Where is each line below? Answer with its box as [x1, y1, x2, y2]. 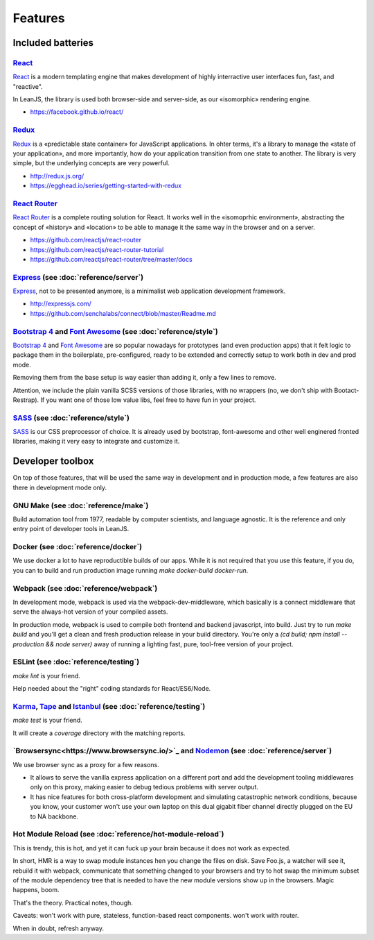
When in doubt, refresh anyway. [12, 924, 104, 932]
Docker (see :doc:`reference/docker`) [12, 542, 142, 552]
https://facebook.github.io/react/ [30, 108, 124, 116]
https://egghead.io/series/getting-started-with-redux [30, 181, 182, 190]
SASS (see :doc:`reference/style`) [12, 413, 130, 423]
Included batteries [12, 37, 93, 49]
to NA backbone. [30, 812, 79, 821]
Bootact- [333, 386, 359, 394]
